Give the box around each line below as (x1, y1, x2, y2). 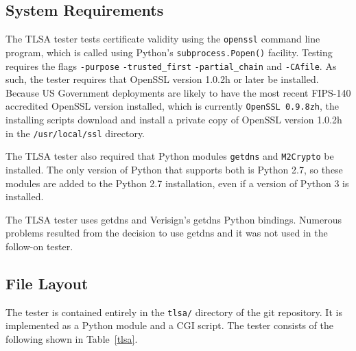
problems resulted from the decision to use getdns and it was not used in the (5, 226, 328, 240)
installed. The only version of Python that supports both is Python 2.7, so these (5, 162, 343, 176)
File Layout (5, 272, 88, 293)
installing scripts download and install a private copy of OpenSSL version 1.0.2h (5, 112, 342, 127)
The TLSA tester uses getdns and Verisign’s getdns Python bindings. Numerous (5, 212, 342, 226)
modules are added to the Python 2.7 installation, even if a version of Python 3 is (5, 175, 349, 190)
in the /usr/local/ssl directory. (5, 125, 145, 140)
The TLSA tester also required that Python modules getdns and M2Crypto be (5, 149, 334, 163)
